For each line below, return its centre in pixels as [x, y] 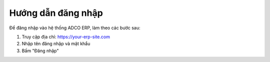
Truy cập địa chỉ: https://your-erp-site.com [66, 37]
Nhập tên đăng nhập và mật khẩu [56, 44]
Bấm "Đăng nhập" [40, 51]
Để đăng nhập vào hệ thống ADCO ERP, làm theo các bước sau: [75, 28]
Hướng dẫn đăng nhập [56, 13]
